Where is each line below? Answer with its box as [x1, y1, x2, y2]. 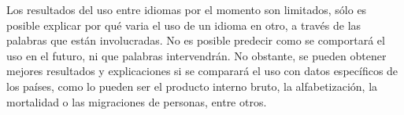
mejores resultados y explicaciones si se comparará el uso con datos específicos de [6, 63, 398, 79]
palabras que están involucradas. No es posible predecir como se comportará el [6, 32, 385, 49]
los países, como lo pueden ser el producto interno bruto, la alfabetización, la [6, 77, 378, 94]
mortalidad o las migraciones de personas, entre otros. [6, 93, 267, 110]
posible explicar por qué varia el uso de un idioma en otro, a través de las [6, 16, 361, 33]
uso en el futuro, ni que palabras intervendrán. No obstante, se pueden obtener [6, 47, 387, 63]
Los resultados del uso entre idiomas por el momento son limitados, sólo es [6, 2, 367, 17]
